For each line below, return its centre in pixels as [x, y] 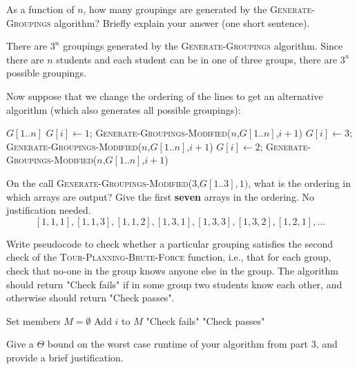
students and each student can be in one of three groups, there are [197, 59]
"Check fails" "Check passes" [205, 320]
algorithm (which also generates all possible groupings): [124, 109]
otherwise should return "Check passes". [90, 298]
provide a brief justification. [65, 357]
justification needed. [49, 210]
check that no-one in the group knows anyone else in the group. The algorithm [172, 270]
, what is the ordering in [299, 182]
